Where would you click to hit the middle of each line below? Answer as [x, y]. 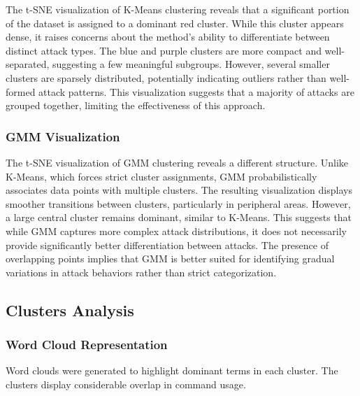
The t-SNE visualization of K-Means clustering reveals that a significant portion [178, 9]
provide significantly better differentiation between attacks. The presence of [167, 245]
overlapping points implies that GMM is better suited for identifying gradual [170, 259]
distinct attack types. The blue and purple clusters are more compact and [164, 50]
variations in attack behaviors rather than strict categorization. [141, 272]
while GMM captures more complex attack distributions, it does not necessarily [176, 231]
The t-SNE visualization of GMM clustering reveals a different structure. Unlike [177, 162]
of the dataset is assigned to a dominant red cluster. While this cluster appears [175, 23]
